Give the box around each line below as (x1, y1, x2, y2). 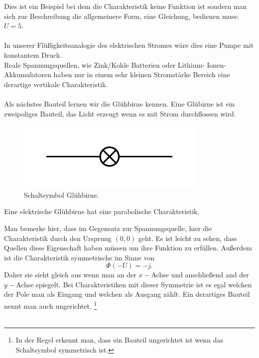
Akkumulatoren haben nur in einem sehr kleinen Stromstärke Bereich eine (4, 69, 230, 80)
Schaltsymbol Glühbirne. (24, 189, 99, 200)
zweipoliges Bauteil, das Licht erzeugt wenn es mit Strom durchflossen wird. (4, 108, 236, 119)
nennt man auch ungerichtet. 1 (4, 299, 97, 311)
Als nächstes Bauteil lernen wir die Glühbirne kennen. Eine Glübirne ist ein (4, 98, 235, 109)
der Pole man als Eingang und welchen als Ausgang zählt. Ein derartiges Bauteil (4, 289, 250, 299)
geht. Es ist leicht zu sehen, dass (138, 233, 237, 243)
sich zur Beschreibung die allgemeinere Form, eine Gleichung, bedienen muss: (4, 10, 239, 21)
